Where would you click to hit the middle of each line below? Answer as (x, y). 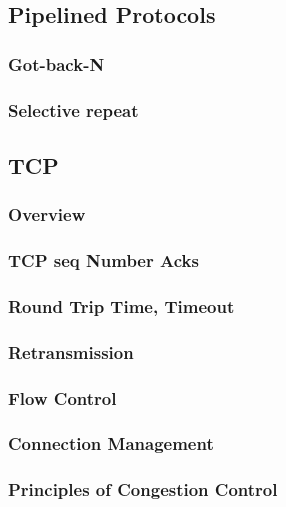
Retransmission (71, 351)
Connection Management (111, 443)
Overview (47, 214)
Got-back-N (56, 63)
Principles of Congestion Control (143, 489)
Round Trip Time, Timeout (121, 305)
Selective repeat (73, 109)
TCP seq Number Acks (103, 260)
